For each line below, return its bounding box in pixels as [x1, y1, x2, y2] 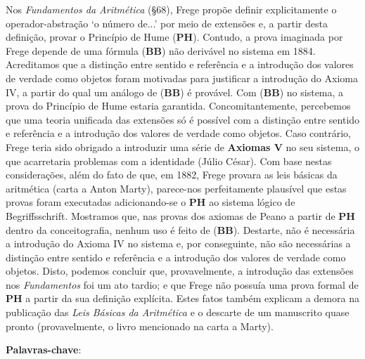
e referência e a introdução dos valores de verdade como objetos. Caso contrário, [6, 126, 351, 141]
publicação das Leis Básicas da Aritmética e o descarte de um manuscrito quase [6, 305, 350, 320]
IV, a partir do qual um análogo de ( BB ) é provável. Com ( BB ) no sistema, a [6, 84, 344, 99]
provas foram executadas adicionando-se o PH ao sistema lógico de [6, 195, 295, 209]
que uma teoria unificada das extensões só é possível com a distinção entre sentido [6, 112, 360, 126]
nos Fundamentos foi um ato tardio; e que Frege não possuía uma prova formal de [6, 277, 359, 292]
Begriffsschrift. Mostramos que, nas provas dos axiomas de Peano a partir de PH [6, 208, 355, 223]
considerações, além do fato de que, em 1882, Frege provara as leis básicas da [6, 167, 338, 182]
